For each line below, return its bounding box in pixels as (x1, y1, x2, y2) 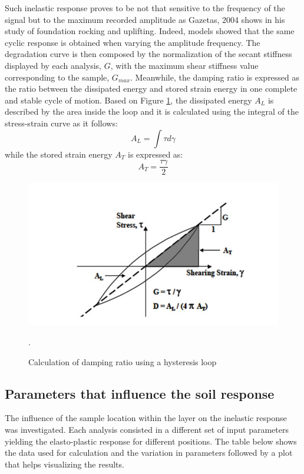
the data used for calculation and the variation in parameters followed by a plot (5, 446, 293, 459)
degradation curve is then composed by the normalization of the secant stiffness (5, 48, 292, 60)
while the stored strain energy (5, 148, 113, 160)
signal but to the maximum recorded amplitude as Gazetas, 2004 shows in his (5, 13, 285, 25)
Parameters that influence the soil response (5, 384, 275, 402)
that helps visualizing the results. (5, 458, 124, 470)
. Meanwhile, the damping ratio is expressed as (130, 71, 300, 83)
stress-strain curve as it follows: (5, 116, 118, 129)
